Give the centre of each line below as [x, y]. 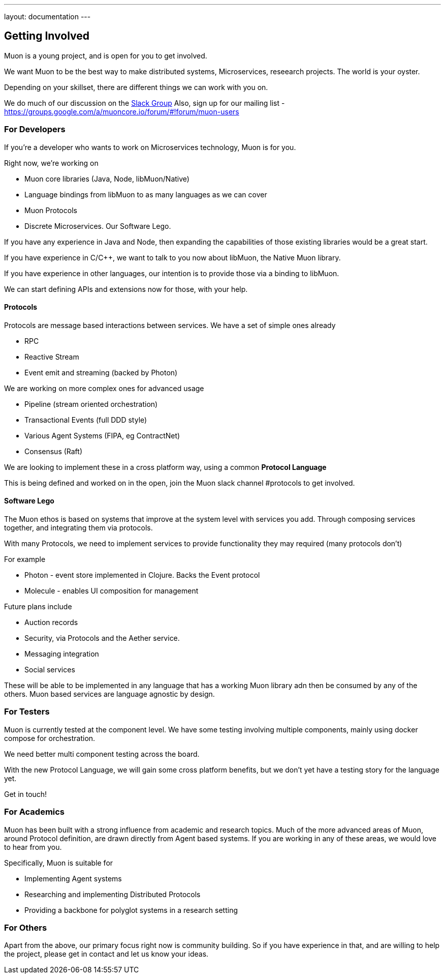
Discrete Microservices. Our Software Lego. [98, 226]
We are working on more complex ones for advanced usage [104, 388]
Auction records [51, 623]
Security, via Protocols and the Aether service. [102, 638]
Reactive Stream [52, 357]
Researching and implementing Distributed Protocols [113, 894]
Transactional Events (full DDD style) [86, 420]
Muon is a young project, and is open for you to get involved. [106, 55]
